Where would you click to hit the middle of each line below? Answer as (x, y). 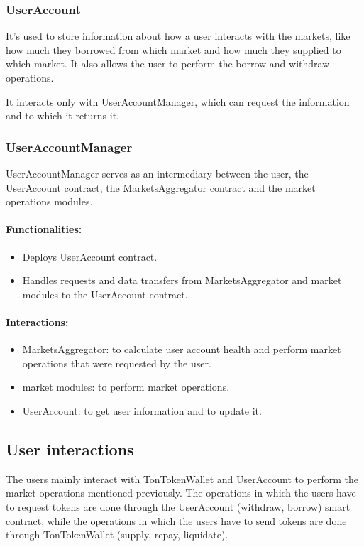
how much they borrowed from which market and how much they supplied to (173, 49)
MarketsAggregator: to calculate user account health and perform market (182, 349)
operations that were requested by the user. (117, 363)
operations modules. (49, 201)
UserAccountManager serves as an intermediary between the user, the (157, 173)
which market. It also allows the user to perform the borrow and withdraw (168, 64)
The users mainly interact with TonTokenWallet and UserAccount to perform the (182, 478)
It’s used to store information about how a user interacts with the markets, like (178, 36)
